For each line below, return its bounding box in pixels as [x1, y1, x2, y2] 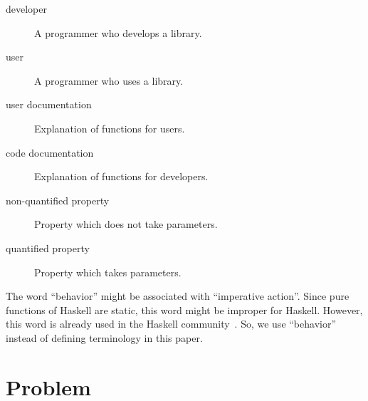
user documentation [6, 97, 92, 112]
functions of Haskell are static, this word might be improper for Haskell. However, [6, 302, 363, 317]
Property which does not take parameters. [34, 217, 218, 231]
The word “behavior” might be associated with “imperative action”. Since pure [6, 288, 349, 303]
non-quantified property [6, 192, 110, 207]
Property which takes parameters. [34, 264, 182, 279]
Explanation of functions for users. [34, 120, 185, 135]
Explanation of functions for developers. [34, 169, 209, 184]
